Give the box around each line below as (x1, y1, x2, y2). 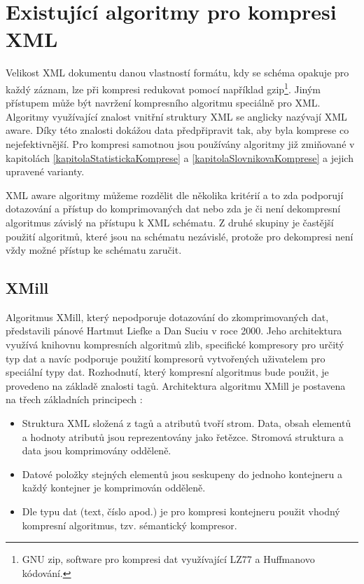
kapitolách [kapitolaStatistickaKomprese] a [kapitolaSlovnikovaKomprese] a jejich (6, 150, 353, 165)
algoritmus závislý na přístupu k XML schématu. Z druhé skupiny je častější (6, 215, 334, 229)
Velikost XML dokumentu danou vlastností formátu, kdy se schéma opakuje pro (6, 65, 349, 80)
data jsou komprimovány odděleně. (22, 443, 171, 458)
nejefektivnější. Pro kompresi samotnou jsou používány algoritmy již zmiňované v (6, 136, 355, 151)
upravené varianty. (6, 164, 85, 179)
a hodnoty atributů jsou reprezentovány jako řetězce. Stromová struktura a (22, 429, 344, 444)
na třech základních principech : (6, 392, 143, 407)
